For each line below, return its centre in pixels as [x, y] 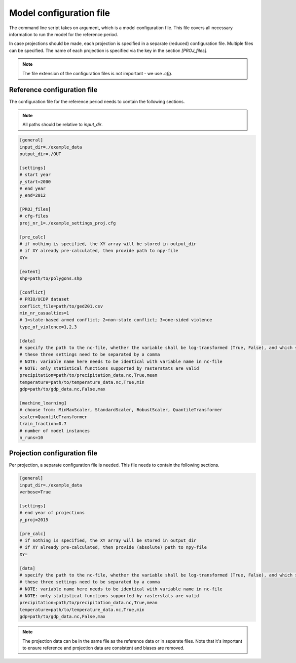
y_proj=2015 [34, 520]
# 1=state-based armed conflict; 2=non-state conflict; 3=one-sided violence [116, 320]
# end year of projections [52, 513]
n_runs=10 [31, 437]
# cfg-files [34, 216]
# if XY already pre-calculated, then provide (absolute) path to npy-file [113, 547]
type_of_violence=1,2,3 [48, 327]
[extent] [30, 271]
